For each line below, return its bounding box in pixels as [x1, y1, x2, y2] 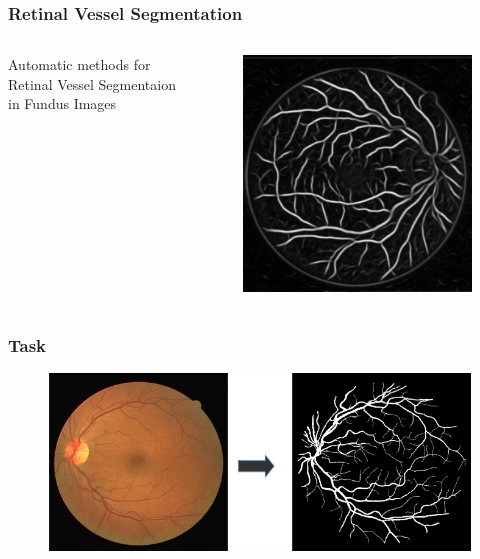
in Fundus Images [8, 93, 117, 114]
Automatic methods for [8, 54, 151, 75]
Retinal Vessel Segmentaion [8, 73, 176, 94]
